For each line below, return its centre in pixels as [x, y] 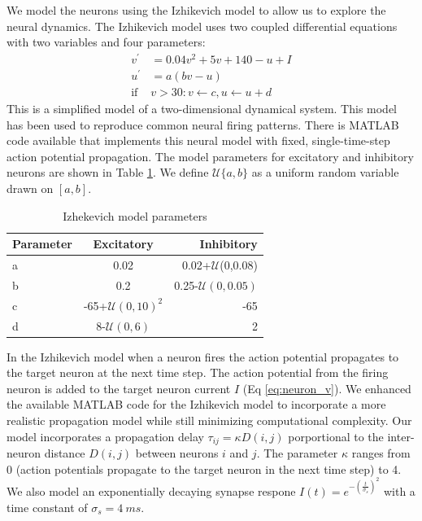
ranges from [381, 453]
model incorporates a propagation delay [105, 436]
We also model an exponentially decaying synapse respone [151, 491]
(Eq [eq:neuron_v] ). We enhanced [327, 388]
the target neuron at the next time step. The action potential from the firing [198, 372]
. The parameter [297, 453]
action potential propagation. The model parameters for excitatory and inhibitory [210, 156]
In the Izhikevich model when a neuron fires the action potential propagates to [203, 356]
